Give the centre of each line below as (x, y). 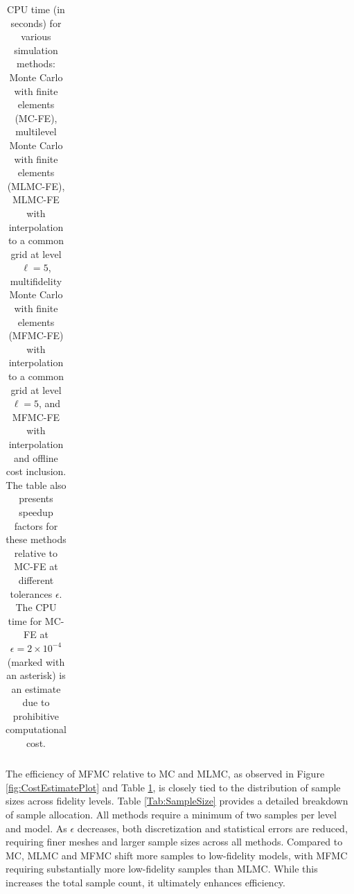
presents (36, 498)
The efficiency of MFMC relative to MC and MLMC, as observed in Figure (165, 774)
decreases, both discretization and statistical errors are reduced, (212, 828)
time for (25, 620)
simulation (36, 50)
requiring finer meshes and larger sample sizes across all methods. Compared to (174, 842)
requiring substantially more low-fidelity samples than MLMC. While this (162, 869)
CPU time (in (36, 9)
